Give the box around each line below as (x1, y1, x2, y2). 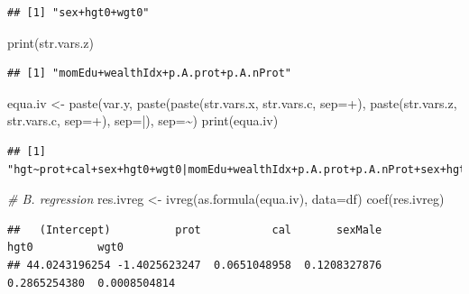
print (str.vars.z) (7, 32, 94, 51)
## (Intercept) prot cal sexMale (7, 223, 382, 236)
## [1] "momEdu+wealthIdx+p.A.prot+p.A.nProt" (7, 67, 291, 80)
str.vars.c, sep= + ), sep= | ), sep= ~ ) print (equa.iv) (7, 111, 279, 130)
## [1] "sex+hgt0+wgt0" (7, 6, 150, 19)
